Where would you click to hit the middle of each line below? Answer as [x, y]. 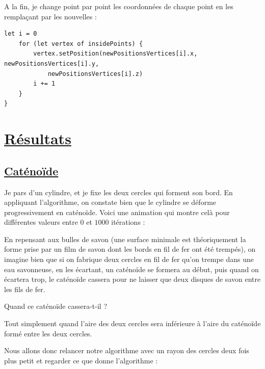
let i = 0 [21, 34]
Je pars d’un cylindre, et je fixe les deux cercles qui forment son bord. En [118, 192]
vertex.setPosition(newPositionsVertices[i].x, [115, 54]
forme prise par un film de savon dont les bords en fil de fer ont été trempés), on [130, 249]
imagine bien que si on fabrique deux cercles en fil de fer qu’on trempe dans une [129, 259]
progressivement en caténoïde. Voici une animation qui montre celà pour [117, 212]
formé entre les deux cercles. [48, 333]
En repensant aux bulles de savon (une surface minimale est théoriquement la [125, 239]
